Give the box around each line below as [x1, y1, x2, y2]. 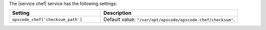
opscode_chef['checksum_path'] [12, 17, 82, 22]
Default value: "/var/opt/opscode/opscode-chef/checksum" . [103, 16, 235, 23]
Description [103, 10, 132, 17]
